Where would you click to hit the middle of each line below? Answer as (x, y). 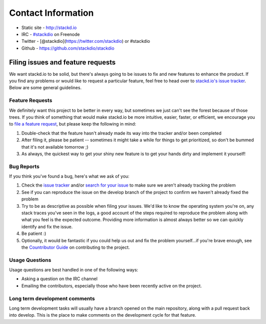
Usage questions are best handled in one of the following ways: (74, 270)
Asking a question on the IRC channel (60, 279)
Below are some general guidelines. (45, 88)
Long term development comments (52, 298)
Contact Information (51, 13)
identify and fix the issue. (47, 227)
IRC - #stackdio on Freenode (50, 34)
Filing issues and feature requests (62, 62)
